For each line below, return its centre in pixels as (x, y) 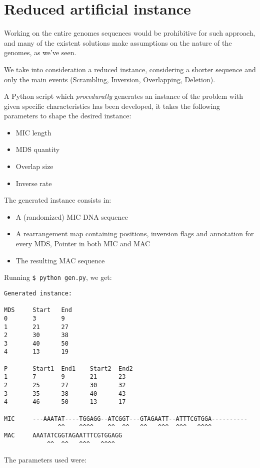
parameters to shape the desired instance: (68, 116)
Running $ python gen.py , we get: (58, 277)
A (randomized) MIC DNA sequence (72, 216)
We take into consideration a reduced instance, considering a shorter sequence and (130, 69)
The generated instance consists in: (58, 200)
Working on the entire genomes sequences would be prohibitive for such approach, (130, 33)
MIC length (33, 132)
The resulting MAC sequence (60, 260)
